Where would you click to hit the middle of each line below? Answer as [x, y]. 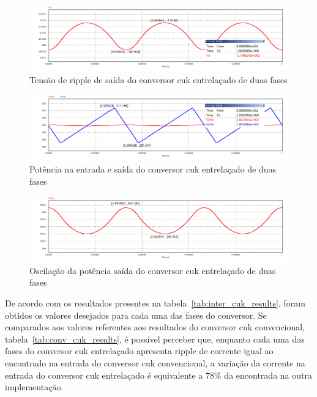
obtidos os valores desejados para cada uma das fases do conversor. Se [136, 315]
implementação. [34, 387]
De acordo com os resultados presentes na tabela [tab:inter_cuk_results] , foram [155, 302]
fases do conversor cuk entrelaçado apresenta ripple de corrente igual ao [139, 351]
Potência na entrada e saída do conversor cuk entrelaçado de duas [153, 169]
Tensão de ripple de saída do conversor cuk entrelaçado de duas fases [158, 79]
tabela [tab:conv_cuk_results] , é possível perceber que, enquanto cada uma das [155, 339]
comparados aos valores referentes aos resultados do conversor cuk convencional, [155, 327]
